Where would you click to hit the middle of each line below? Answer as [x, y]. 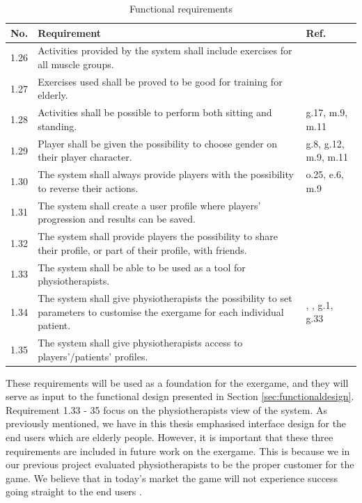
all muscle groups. [76, 64]
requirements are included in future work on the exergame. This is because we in [178, 450]
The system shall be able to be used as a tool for [142, 267]
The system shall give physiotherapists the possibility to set [165, 297]
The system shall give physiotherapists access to [140, 342]
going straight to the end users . [74, 492]
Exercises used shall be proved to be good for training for [160, 81]
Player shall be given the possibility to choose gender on [158, 143]
